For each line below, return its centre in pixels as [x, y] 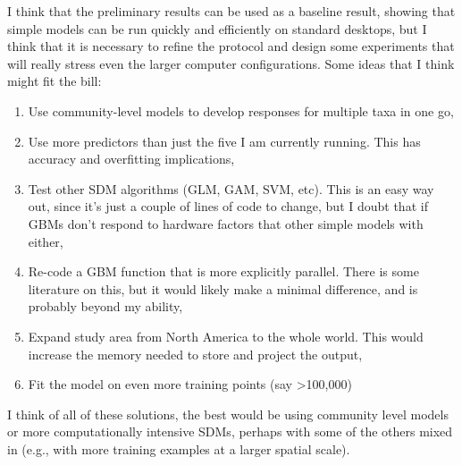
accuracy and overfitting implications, [131, 159]
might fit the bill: [55, 81]
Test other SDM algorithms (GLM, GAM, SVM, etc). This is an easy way [231, 188]
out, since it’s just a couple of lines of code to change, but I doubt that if [228, 206]
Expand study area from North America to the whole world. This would [226, 336]
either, [46, 241]
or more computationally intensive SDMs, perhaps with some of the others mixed [230, 431]
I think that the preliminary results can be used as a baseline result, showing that [231, 11]
